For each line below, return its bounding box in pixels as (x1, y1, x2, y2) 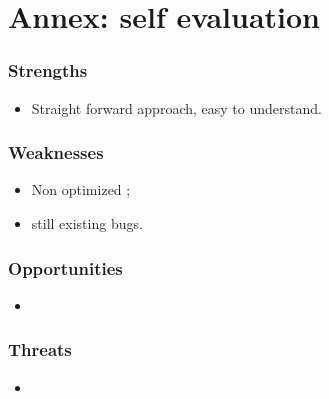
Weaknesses (8, 140, 104, 165)
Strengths (8, 58, 88, 83)
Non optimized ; (31, 179, 131, 200)
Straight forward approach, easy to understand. (31, 97, 322, 118)
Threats (8, 337, 72, 362)
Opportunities (8, 255, 123, 280)
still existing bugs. (31, 213, 143, 233)
